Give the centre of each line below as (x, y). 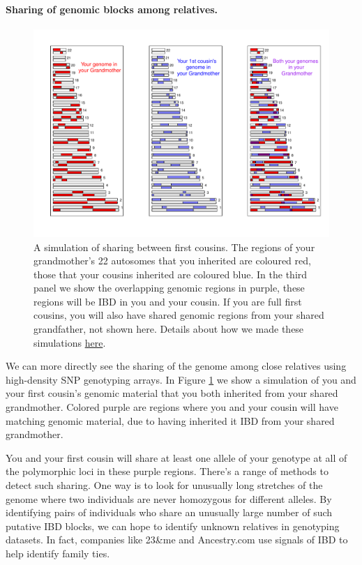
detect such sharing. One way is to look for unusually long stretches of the (164, 485)
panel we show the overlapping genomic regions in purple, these (169, 288)
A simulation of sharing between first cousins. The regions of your (174, 247)
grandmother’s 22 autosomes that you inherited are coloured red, (172, 261)
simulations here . (70, 342)
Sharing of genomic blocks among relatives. (112, 9)
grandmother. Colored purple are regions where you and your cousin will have (172, 407)
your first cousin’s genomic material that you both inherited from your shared (172, 393)
